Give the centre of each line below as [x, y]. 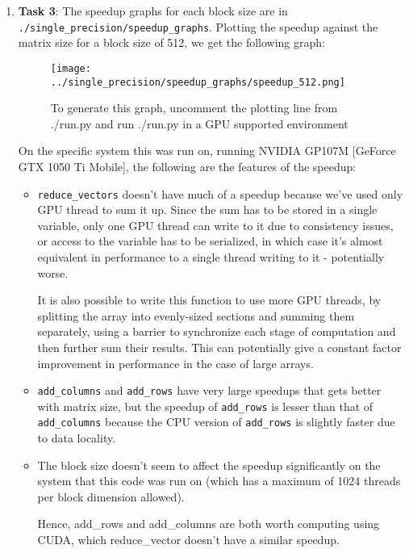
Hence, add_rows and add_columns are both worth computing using [209, 524]
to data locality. [77, 438]
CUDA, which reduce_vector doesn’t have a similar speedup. [188, 540]
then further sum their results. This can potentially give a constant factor [219, 347]
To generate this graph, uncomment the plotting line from [194, 108]
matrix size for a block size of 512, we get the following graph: [171, 42]
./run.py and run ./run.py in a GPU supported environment [199, 123]
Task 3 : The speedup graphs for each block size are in [153, 10]
